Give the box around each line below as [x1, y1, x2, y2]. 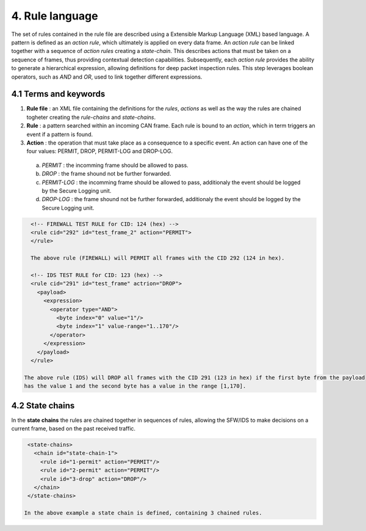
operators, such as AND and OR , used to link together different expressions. [11, 73, 203, 80]
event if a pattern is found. [26, 130, 93, 138]
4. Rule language [11, 9, 98, 23]
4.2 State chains [11, 400, 75, 411]
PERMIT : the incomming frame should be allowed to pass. [41, 162, 188, 169]
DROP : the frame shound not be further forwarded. [41, 170, 171, 177]
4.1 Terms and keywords [11, 89, 106, 99]
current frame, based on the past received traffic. [11, 425, 136, 432]
